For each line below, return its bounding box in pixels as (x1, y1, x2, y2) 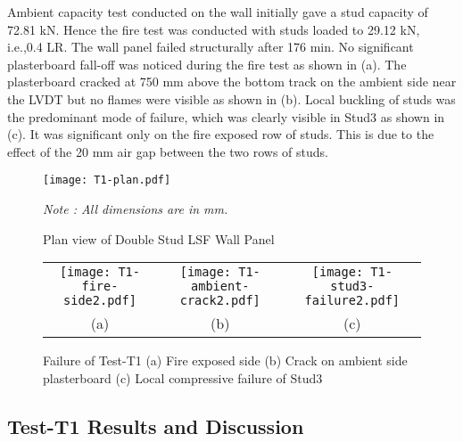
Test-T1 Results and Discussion (7, 412, 304, 439)
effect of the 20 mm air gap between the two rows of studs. (7, 142, 328, 160)
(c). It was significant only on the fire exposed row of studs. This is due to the (7, 125, 434, 143)
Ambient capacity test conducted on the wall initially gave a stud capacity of (7, 3, 428, 20)
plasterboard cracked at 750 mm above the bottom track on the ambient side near (7, 72, 457, 91)
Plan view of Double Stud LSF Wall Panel (43, 229, 275, 248)
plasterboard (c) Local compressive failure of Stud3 (43, 368, 323, 387)
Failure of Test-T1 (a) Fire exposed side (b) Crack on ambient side (43, 351, 408, 370)
